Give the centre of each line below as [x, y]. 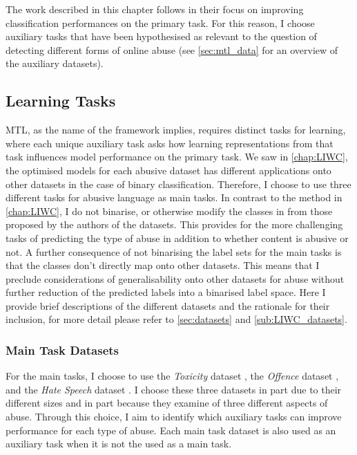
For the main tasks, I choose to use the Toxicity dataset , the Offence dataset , [172, 376]
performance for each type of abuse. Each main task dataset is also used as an [171, 430]
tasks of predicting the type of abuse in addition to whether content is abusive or [177, 238]
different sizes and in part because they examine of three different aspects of [167, 403]
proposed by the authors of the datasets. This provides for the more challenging [174, 224]
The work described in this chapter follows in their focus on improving [155, 9]
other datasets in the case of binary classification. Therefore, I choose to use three [178, 184]
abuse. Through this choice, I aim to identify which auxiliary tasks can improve [174, 417]
